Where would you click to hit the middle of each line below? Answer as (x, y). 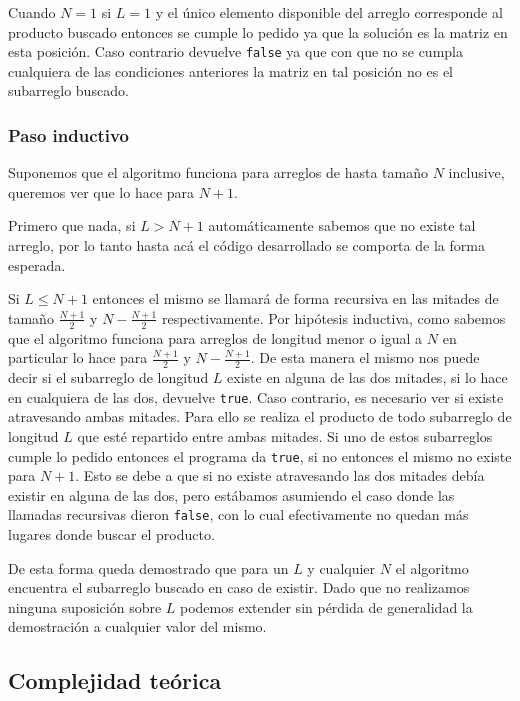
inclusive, (476, 172)
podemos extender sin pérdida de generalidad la (326, 606)
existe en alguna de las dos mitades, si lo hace (367, 377)
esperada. (37, 264)
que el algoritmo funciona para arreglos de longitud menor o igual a (215, 337)
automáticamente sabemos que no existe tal (342, 225)
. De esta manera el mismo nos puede (365, 357)
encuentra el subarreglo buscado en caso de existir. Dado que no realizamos (239, 587)
